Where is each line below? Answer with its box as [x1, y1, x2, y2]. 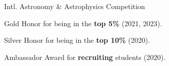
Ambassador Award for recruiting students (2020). [4, 51, 166, 62]
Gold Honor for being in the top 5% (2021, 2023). [4, 18, 162, 28]
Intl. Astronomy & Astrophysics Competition [4, 1, 145, 11]
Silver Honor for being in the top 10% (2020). [4, 35, 150, 45]
